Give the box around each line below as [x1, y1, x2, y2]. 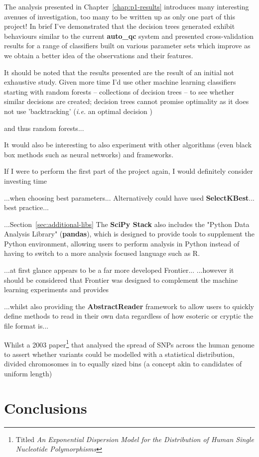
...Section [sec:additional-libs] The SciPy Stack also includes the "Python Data [4, 219, 250, 229]
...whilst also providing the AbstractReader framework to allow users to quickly [4, 301, 255, 311]
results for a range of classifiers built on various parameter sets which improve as [4, 40, 251, 51]
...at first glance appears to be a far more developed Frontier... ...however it [4, 265, 234, 275]
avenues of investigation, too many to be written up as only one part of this [4, 11, 235, 21]
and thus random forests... [4, 122, 84, 133]
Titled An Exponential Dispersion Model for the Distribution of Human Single [15, 434, 254, 444]
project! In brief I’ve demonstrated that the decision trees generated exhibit [4, 21, 235, 31]
